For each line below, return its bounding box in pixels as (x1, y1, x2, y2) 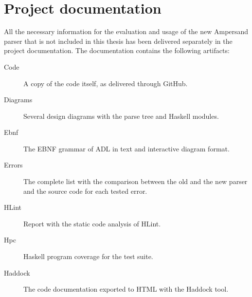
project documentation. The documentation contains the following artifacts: (4, 45, 230, 56)
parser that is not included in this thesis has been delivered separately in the (4, 36, 233, 46)
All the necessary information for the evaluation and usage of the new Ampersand (4, 26, 249, 37)
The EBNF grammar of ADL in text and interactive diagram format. (23, 143, 230, 153)
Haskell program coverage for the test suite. (23, 251, 153, 261)
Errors (4, 160, 23, 170)
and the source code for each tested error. (23, 186, 147, 196)
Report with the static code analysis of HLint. (23, 218, 161, 228)
